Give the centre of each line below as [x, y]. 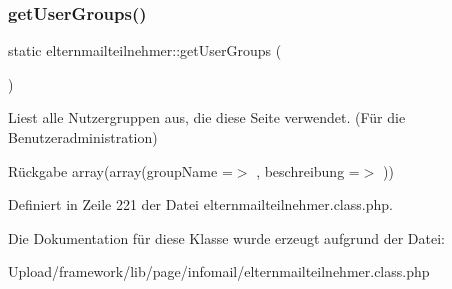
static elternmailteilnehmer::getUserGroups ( [145, 50]
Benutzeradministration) [83, 137]
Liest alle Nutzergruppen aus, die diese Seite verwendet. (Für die [207, 117]
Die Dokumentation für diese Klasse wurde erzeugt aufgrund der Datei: [226, 237]
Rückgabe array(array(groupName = [120, 170]
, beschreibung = [308, 170]
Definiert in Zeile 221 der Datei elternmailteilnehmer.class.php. [200, 204]
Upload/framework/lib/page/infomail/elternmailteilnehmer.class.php [219, 271]
